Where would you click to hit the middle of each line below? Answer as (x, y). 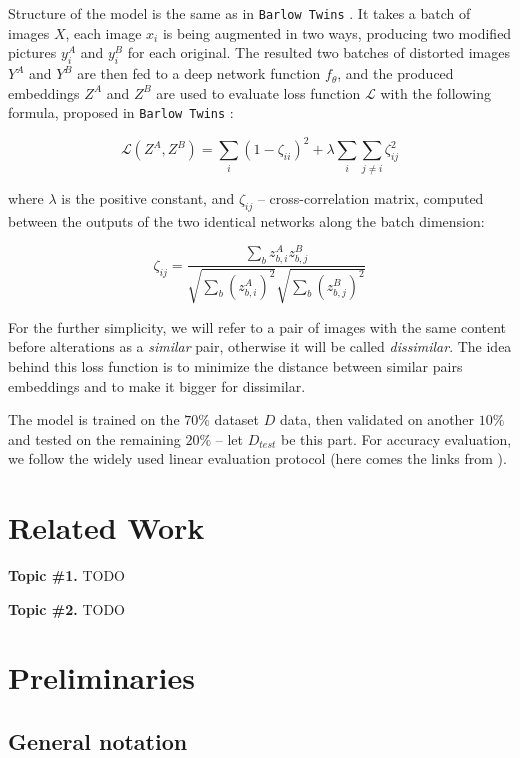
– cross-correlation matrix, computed (370, 197)
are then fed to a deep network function (199, 73)
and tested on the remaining (94, 438)
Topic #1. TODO (67, 575)
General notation (98, 741)
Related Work (106, 527)
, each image (103, 32)
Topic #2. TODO (67, 608)
